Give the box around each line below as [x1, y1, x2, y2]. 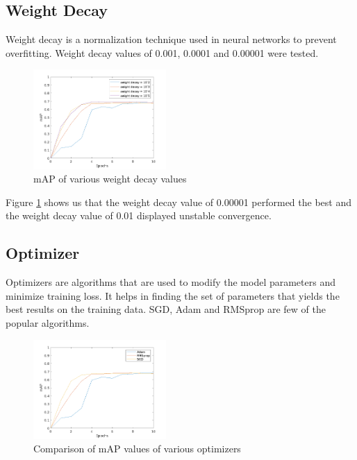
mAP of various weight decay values [33, 171, 187, 186]
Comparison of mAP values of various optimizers [33, 441, 241, 456]
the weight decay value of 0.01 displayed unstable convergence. [6, 208, 272, 223]
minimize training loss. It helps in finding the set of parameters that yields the [6, 288, 340, 303]
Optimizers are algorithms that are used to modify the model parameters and [6, 275, 335, 289]
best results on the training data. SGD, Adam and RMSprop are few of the [6, 302, 326, 316]
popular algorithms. [6, 315, 90, 330]
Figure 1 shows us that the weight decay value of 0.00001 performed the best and [6, 194, 351, 209]
